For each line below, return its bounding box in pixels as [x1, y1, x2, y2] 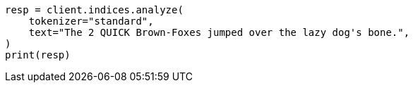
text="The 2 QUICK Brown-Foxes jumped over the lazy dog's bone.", [28, 27, 410, 38]
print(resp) [5, 49, 71, 61]
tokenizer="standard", [28, 15, 154, 27]
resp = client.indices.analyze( [5, 4, 184, 15]
